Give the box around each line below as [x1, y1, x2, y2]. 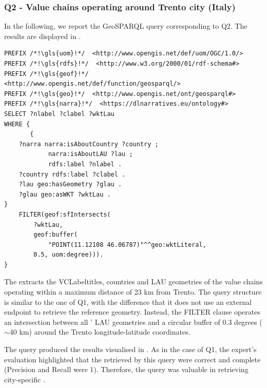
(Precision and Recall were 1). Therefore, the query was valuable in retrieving [4, 364, 249, 375]
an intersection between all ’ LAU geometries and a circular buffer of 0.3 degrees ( [4, 316, 262, 327]
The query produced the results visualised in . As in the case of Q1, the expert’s [4, 344, 257, 355]
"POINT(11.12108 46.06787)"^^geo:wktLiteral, [48, 241, 206, 248]
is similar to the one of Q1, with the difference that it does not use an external [4, 296, 252, 307]
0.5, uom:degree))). [33, 251, 104, 259]
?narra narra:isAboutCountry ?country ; [18, 140, 159, 148]
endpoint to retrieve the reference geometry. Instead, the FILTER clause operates [4, 306, 260, 317]
